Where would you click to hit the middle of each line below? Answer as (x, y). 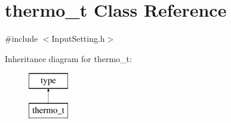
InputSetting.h (78, 39)
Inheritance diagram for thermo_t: (68, 58)
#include (21, 39)
